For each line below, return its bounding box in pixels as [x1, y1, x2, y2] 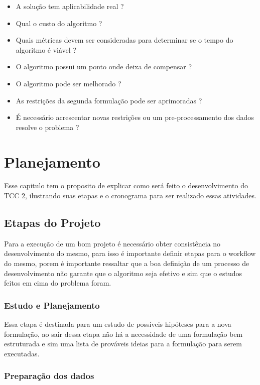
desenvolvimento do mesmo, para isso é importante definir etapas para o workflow [4, 248, 256, 259]
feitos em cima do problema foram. [4, 278, 111, 288]
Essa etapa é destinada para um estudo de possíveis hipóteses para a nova [4, 319, 231, 329]
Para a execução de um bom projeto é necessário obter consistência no [4, 238, 221, 248]
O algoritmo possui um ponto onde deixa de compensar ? [16, 61, 192, 72]
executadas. [4, 348, 40, 358]
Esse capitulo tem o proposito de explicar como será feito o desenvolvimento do [4, 180, 248, 191]
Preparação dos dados [4, 369, 94, 382]
